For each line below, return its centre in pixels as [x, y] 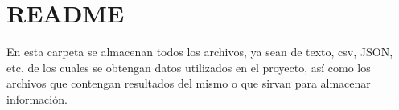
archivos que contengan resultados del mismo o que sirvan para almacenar [189, 83]
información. [37, 98]
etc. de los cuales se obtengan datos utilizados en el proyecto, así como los [189, 67]
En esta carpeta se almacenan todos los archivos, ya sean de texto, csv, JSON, [200, 52]
